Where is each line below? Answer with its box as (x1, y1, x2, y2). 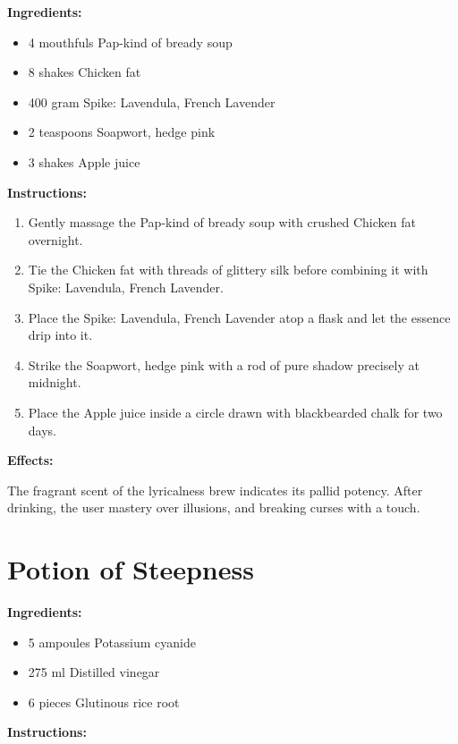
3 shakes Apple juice (28, 152, 140, 171)
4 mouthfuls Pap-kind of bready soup (28, 32, 233, 51)
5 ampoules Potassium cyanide (28, 632, 196, 651)
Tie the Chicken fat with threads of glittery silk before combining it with (28, 260, 428, 279)
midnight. (28, 373, 81, 392)
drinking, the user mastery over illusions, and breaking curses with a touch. (7, 498, 420, 517)
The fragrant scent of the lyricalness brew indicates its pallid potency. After (7, 480, 423, 499)
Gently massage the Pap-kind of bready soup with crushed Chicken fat (28, 213, 416, 232)
